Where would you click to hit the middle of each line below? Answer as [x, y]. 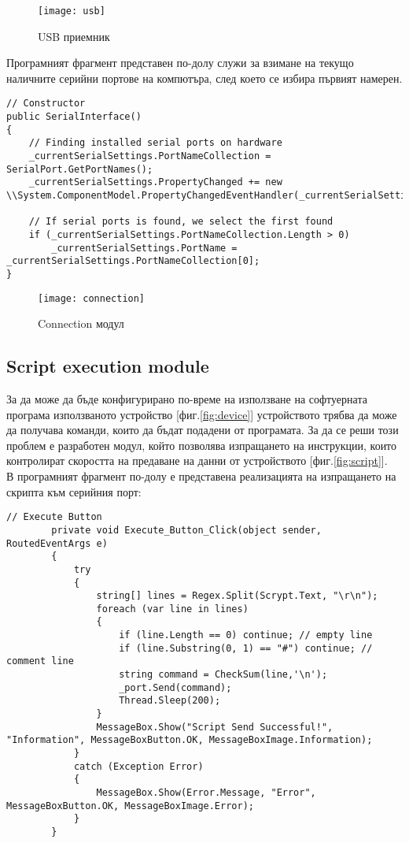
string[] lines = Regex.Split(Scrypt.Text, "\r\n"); [237, 596]
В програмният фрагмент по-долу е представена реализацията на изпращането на [201, 476]
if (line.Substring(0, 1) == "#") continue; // [246, 648]
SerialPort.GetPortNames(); [80, 169]
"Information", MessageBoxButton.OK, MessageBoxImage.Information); [190, 740]
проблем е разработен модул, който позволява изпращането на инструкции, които [202, 445]
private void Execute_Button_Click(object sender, [186, 530]
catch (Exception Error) [138, 766]
